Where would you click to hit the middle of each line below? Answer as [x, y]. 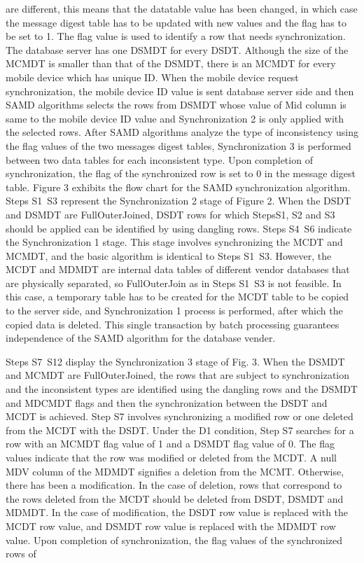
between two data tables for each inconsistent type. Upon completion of [159, 159]
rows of [21, 554]
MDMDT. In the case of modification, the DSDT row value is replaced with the [177, 512]
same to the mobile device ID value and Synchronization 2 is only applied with [175, 118]
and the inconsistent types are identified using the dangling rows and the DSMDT [182, 389]
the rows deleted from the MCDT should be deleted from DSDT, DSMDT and [175, 498]
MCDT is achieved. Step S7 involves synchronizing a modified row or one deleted [180, 416]
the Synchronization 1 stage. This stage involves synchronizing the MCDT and [174, 242]
